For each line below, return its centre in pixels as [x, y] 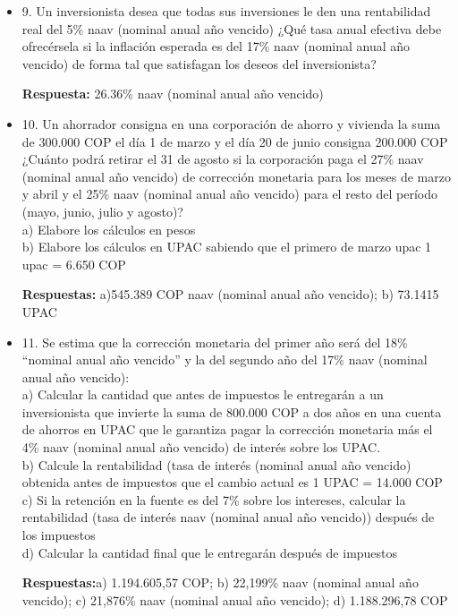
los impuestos [59, 535]
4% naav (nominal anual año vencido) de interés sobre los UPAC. [201, 447]
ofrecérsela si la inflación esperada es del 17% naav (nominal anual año [216, 46]
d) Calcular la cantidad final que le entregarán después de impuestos [210, 552]
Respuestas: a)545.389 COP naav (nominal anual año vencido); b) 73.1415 [230, 294]
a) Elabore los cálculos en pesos [109, 229]
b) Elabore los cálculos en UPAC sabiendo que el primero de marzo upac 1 [227, 247]
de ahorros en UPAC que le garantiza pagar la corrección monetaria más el [227, 429]
